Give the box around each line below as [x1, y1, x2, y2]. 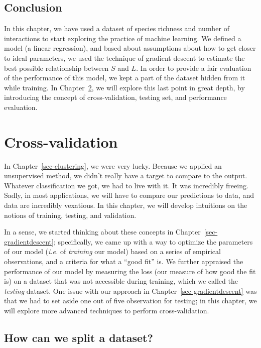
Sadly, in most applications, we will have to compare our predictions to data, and [4, 190, 254, 200]
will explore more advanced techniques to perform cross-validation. [4, 305, 209, 315]
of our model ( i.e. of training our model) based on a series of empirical [4, 246, 221, 257]
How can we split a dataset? [4, 329, 153, 345]
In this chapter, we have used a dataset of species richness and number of [4, 23, 229, 34]
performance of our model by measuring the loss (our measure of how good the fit [4, 266, 256, 276]
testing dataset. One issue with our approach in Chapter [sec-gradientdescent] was [4, 285, 257, 296]
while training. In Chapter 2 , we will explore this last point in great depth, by [4, 82, 245, 92]
